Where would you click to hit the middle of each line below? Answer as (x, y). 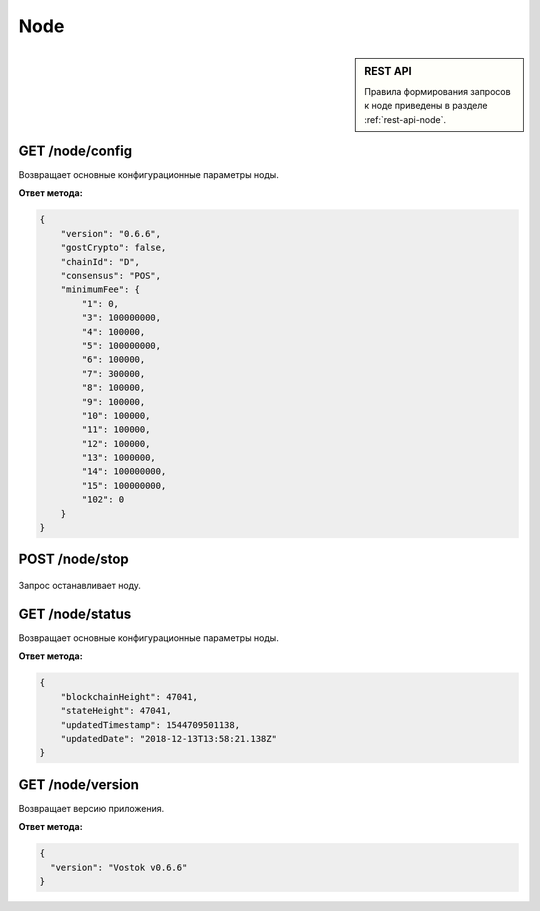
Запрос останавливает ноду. (80, 586)
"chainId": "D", (100, 261)
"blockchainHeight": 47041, (129, 696)
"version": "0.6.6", (111, 233)
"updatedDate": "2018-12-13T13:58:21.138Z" (168, 738)
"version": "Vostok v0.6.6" (119, 867)
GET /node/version (79, 784)
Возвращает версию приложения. (91, 808)
